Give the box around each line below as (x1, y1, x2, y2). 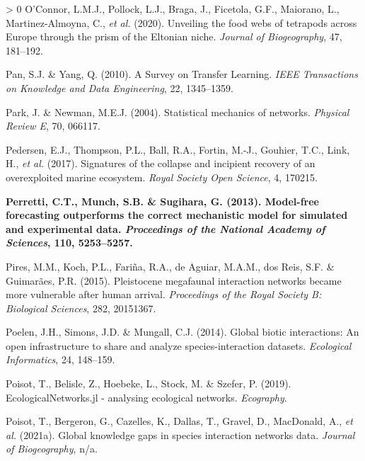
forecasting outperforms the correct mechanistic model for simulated (6, 207, 348, 222)
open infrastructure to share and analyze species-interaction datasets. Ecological (6, 338, 352, 353)
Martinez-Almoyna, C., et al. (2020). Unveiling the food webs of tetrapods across (6, 15, 357, 30)
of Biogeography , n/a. (6, 441, 98, 456)
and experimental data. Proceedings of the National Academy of (6, 221, 325, 236)
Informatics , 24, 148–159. (6, 352, 115, 367)
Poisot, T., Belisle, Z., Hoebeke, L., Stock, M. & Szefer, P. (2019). (6, 376, 291, 391)
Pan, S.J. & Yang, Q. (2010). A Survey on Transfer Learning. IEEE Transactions (6, 67, 358, 81)
